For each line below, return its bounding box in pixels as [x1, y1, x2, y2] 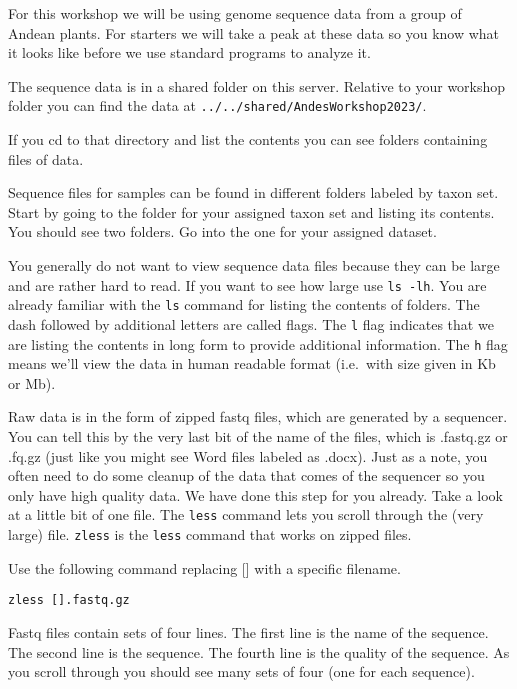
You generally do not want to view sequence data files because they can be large [8, 255, 500, 275]
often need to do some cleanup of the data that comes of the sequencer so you [8, 465, 485, 486]
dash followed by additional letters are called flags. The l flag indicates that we [8, 313, 494, 334]
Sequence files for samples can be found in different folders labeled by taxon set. [8, 182, 499, 203]
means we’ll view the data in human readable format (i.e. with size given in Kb [8, 353, 496, 374]
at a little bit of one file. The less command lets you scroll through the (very [8, 504, 484, 525]
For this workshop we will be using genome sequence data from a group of [8, 3, 462, 23]
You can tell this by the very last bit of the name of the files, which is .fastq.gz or [8, 426, 508, 446]
